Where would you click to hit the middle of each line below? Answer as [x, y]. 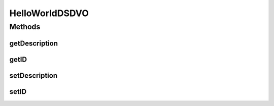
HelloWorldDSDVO [49, 13]
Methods [25, 27]
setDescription [33, 75]
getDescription [34, 43]
